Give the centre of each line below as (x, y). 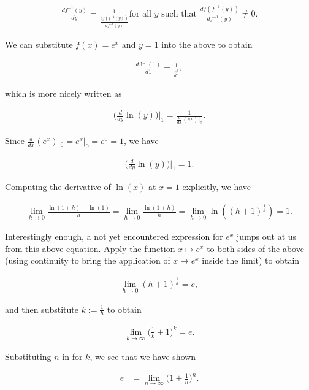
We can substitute (39, 44)
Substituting (28, 357)
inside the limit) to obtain (251, 260)
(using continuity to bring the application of (88, 260)
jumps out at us (267, 236)
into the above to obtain (207, 44)
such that (179, 14)
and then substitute (42, 309)
